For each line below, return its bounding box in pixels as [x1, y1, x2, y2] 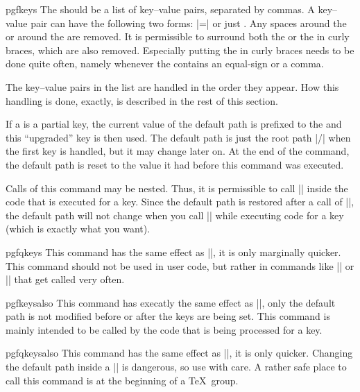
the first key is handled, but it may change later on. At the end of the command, [6, 144, 350, 158]
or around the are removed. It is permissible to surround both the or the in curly [6, 29, 350, 44]
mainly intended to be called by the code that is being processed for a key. [6, 322, 323, 336]
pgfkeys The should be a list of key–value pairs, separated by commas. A [6, 2, 315, 16]
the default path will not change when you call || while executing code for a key [6, 207, 344, 222]
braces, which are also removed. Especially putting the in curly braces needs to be [6, 42, 354, 57]
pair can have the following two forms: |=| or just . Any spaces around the [31, 15, 347, 30]
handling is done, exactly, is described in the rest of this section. [6, 93, 278, 108]
